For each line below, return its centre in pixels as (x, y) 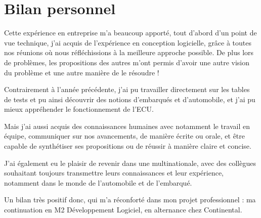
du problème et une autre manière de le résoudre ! (82, 72)
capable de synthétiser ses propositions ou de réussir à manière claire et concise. (128, 146)
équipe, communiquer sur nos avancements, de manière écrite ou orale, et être (125, 136)
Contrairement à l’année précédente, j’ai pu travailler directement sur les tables (127, 89)
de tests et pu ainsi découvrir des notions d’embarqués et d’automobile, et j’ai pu (130, 99)
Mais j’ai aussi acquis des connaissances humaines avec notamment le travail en (127, 126)
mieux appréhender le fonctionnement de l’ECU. (79, 109)
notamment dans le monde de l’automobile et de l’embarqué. (98, 182)
